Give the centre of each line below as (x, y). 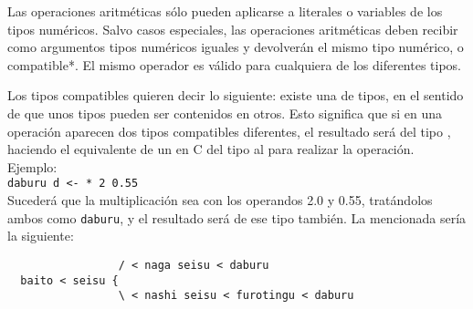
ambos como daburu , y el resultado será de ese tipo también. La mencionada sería (237, 217)
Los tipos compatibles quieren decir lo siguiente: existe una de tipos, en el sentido (236, 95)
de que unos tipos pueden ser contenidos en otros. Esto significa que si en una (225, 113)
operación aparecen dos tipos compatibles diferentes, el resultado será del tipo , (229, 131)
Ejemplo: (32, 166)
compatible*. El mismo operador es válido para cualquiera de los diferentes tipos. (234, 64)
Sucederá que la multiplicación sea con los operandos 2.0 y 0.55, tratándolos (220, 200)
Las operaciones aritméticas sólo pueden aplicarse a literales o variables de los (225, 11)
